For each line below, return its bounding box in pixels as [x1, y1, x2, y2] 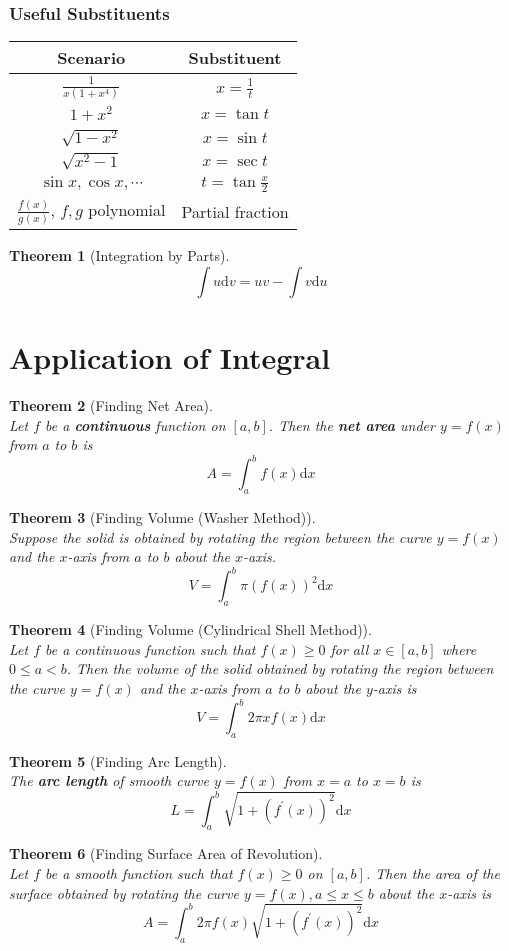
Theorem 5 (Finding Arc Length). [9, 750, 227, 771]
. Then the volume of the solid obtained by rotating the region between [66, 658, 494, 679]
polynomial [88, 198, 166, 222]
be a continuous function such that [45, 638, 256, 659]
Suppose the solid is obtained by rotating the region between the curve [9, 526, 432, 547]
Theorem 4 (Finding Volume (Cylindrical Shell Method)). [9, 619, 372, 640]
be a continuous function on [45, 414, 226, 435]
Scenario [57, 46, 126, 70]
